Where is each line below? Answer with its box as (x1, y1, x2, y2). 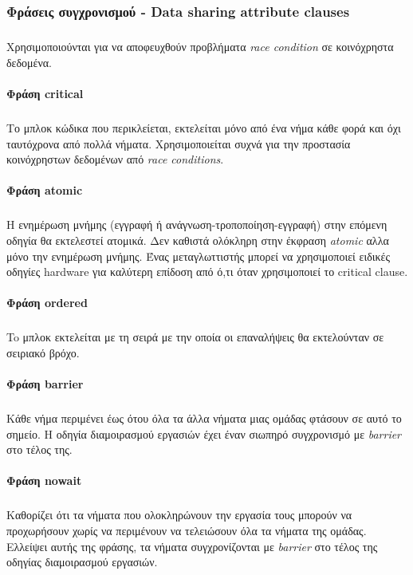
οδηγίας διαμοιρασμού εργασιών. (6, 553, 158, 570)
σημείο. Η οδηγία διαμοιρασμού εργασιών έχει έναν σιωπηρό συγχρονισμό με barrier (6, 425, 402, 442)
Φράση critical (6, 85, 84, 101)
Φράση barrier (6, 376, 84, 392)
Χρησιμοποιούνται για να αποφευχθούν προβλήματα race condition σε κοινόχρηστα (6, 38, 394, 55)
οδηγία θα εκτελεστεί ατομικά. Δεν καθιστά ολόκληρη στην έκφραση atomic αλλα (6, 231, 389, 248)
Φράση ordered (6, 294, 88, 311)
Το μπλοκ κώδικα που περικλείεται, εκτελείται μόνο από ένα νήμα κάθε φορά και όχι (6, 119, 401, 136)
